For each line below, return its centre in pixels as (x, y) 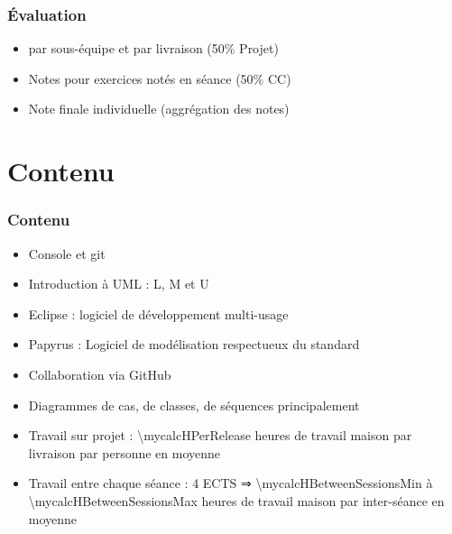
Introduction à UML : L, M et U (119, 284)
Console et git (67, 253)
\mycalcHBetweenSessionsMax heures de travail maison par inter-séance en (236, 500)
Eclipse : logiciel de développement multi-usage (158, 313)
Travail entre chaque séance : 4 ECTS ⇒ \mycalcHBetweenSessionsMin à (231, 483)
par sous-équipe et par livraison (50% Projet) (153, 48)
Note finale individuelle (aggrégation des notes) (159, 109)
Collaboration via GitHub (100, 374)
